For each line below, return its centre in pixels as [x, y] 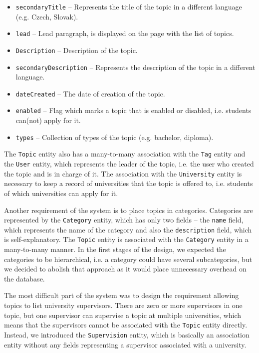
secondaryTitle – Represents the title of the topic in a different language [129, 6]
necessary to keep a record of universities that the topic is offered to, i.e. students [129, 183]
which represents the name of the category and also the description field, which [128, 229]
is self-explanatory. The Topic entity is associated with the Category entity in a [126, 239]
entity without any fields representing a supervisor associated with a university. [125, 344]
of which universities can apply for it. [61, 193]
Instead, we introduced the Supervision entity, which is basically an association [127, 334]
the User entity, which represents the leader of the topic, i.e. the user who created [129, 164]
